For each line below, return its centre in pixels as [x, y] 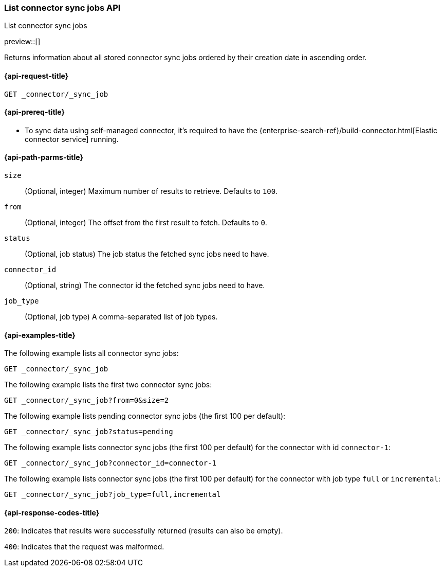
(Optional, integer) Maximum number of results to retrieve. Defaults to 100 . [151, 191]
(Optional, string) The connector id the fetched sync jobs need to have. [145, 285]
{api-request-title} [36, 76]
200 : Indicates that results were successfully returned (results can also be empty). [144, 531]
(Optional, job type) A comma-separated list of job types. [121, 317]
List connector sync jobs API [62, 8]
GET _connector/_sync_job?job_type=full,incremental [113, 495]
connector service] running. [72, 139]
